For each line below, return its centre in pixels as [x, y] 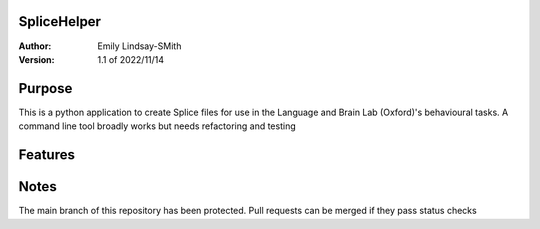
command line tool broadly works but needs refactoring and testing [157, 126]
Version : [36, 59]
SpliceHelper [60, 21]
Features [46, 155]
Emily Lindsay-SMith [139, 46]
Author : [35, 46]
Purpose [45, 88]
